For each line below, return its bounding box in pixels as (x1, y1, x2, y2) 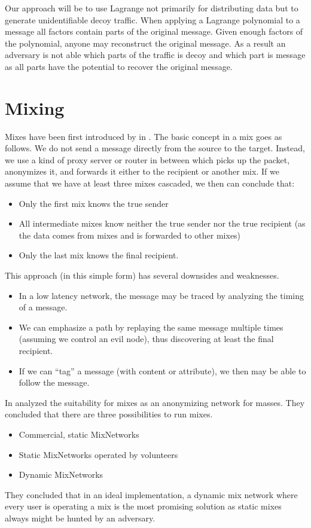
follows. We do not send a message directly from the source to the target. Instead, (5, 142, 305, 154)
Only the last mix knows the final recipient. (19, 249, 179, 261)
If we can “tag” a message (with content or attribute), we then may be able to (19, 364, 306, 377)
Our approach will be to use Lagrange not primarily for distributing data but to (5, 2, 298, 14)
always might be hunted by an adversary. (5, 511, 155, 524)
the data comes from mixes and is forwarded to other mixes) (19, 228, 241, 241)
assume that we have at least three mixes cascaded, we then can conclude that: (5, 177, 295, 190)
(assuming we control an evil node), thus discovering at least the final (19, 332, 274, 345)
